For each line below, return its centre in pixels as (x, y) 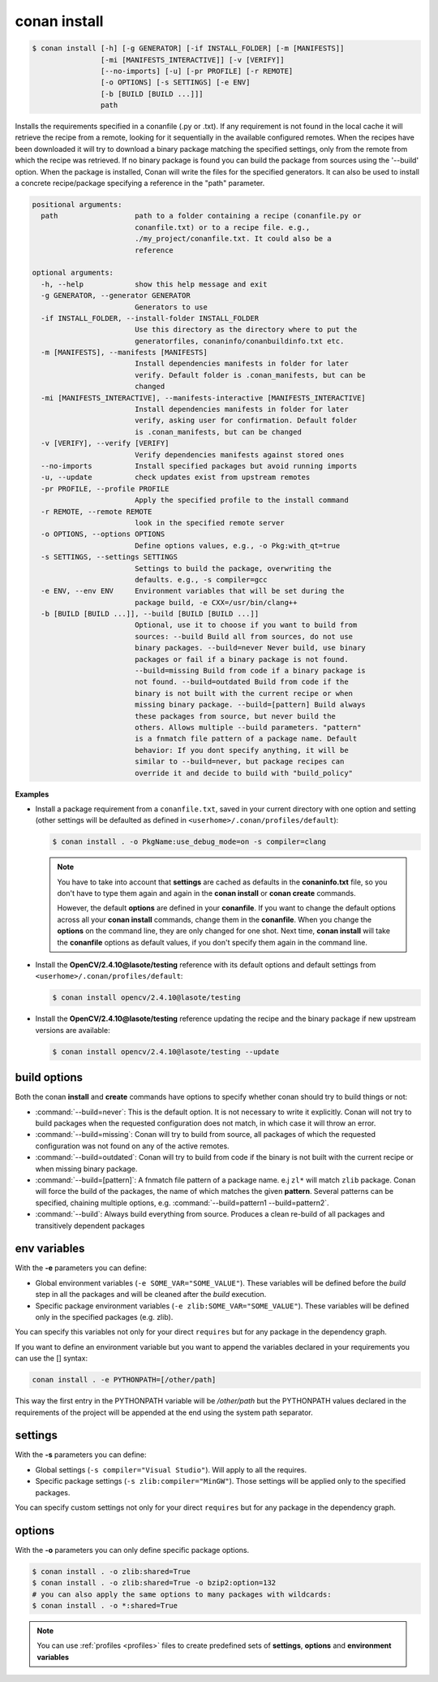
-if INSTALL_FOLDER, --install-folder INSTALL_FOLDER (150, 318)
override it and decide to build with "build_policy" (243, 773)
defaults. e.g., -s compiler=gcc (201, 579)
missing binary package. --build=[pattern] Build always (250, 705)
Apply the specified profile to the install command (241, 500)
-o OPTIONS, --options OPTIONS (103, 534)
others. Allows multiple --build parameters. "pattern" (248, 727)
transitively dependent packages (90, 1226)
